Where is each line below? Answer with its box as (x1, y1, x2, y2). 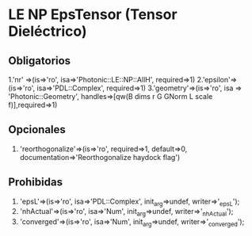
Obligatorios (8, 54, 71, 67)
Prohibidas (8, 176, 63, 189)
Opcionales (8, 123, 66, 136)
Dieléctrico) (8, 22, 87, 40)
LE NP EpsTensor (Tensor (8, 6, 178, 24)
